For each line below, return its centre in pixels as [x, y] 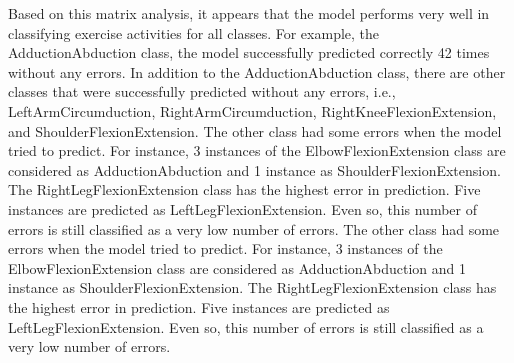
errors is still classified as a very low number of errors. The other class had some [254, 228]
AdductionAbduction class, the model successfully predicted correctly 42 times [249, 52]
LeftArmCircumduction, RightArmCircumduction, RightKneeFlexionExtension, [252, 110]
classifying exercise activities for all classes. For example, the [194, 32]
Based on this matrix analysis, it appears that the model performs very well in [249, 13]
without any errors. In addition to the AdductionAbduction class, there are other [257, 71]
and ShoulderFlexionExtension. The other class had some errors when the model [255, 130]
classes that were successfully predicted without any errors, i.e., [202, 91]
